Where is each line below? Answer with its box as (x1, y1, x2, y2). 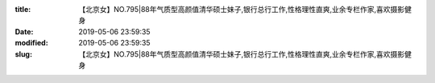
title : (14, 5, 31, 14)
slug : (14, 49, 32, 59)
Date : (14, 26, 34, 36)
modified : (14, 38, 48, 48)
